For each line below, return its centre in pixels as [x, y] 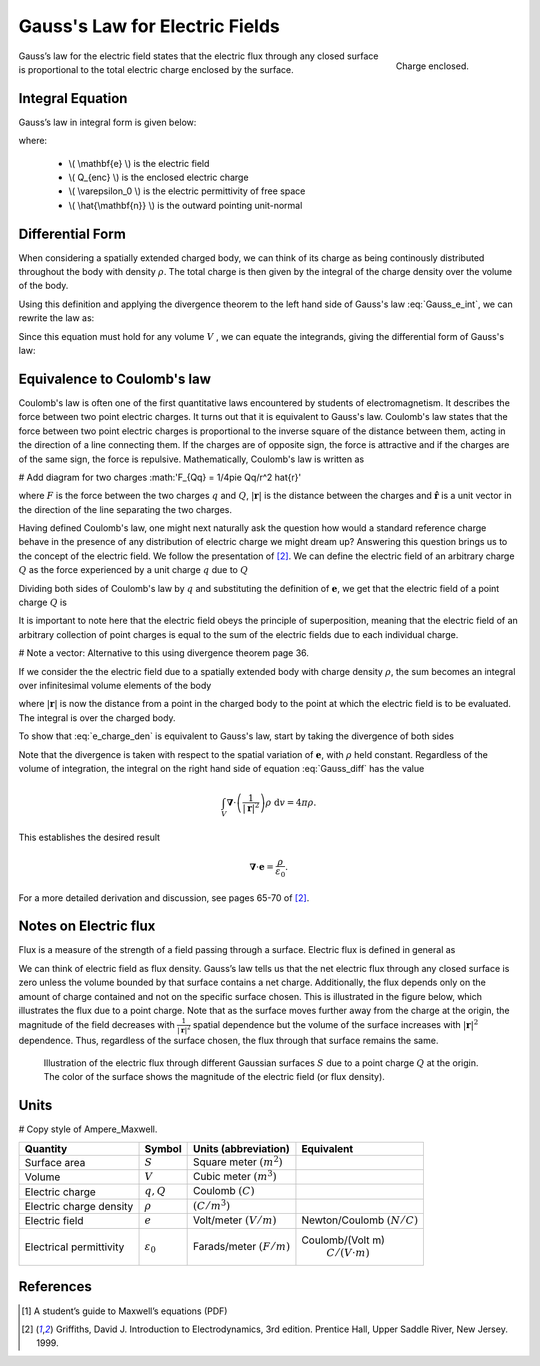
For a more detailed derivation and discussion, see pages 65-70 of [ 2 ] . [164, 897]
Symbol [163, 1148]
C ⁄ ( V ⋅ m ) [348, 1252]
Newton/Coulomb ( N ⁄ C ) [360, 1220]
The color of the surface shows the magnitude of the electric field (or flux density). [214, 1077]
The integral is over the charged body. [97, 717]
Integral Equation [73, 98]
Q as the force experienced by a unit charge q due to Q [133, 570]
